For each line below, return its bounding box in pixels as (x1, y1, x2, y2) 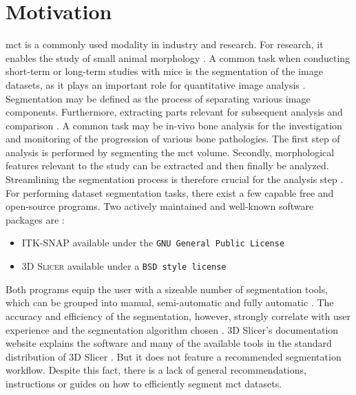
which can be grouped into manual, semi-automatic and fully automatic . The (6, 295, 334, 310)
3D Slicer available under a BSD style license (21, 259, 227, 273)
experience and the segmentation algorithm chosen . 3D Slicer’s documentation (6, 322, 339, 337)
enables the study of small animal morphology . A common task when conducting (6, 50, 350, 65)
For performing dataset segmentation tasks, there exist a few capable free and (6, 185, 334, 200)
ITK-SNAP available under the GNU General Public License (21, 235, 285, 250)
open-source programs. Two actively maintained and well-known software (6, 199, 314, 213)
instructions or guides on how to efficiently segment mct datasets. (6, 376, 282, 390)
